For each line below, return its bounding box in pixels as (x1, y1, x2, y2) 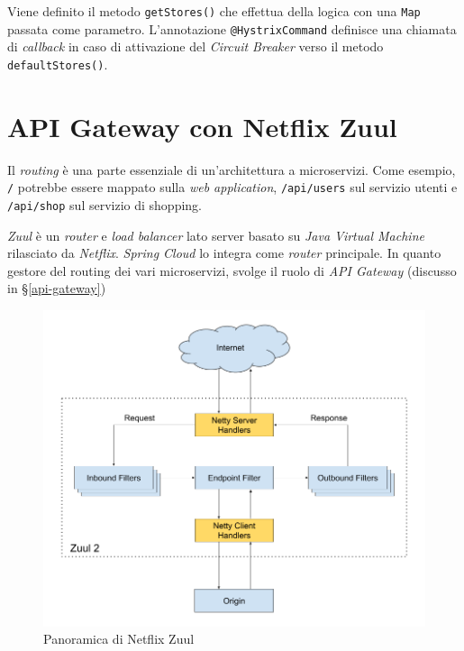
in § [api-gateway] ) (7, 279, 106, 298)
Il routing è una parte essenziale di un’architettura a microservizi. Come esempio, (7, 160, 456, 179)
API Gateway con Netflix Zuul (7, 107, 397, 144)
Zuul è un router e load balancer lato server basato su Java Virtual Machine (7, 225, 424, 244)
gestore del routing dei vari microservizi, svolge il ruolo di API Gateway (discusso (7, 261, 457, 280)
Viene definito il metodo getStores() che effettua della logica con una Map (7, 2, 421, 20)
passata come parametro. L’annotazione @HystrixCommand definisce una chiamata (7, 19, 457, 38)
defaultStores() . (7, 54, 108, 73)
